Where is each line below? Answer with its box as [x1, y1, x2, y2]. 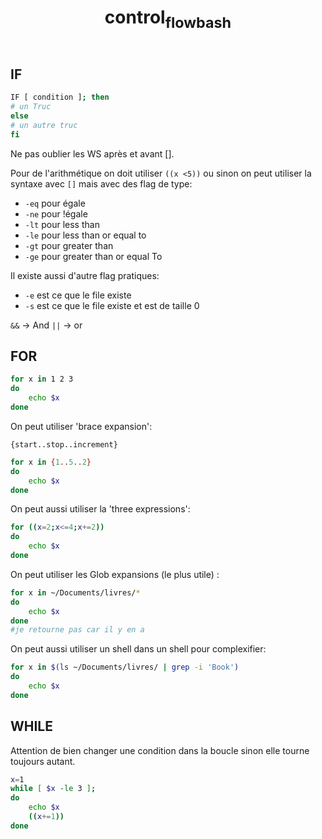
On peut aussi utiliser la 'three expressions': [10, 503, 191, 515]
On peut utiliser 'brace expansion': [10, 420, 153, 432]
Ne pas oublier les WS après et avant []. [10, 147, 175, 160]
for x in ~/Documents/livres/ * [10, 587, 141, 598]
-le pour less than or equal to [24, 229, 147, 241]
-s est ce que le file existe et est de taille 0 [24, 299, 200, 311]
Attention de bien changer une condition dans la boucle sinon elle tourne [10, 744, 310, 756]
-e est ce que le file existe [24, 289, 132, 301]
